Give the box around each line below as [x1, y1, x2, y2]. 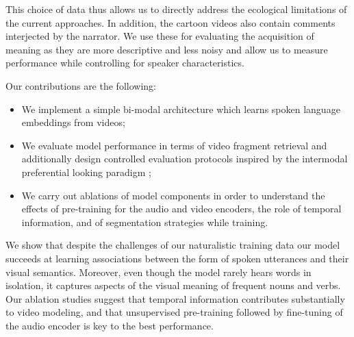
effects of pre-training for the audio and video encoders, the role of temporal [21, 201, 342, 216]
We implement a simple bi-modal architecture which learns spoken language [21, 101, 340, 116]
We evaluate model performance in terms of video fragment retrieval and [21, 138, 327, 152]
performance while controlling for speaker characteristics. [5, 55, 244, 70]
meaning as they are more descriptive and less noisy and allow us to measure [5, 42, 328, 56]
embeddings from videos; [21, 115, 125, 129]
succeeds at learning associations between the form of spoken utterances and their [5, 251, 349, 265]
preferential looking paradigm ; [21, 164, 151, 179]
